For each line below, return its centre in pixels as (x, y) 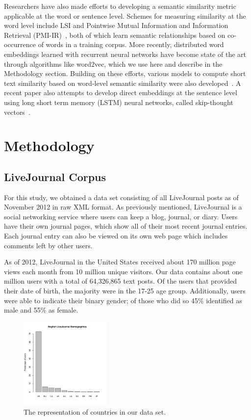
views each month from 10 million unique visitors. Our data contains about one (123, 271)
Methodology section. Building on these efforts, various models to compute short (125, 73)
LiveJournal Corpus (55, 176)
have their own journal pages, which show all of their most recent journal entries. (126, 226)
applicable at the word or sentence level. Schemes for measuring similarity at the (125, 15)
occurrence (20, 44)
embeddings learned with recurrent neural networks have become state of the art (125, 54)
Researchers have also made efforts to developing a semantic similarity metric (120, 6)
